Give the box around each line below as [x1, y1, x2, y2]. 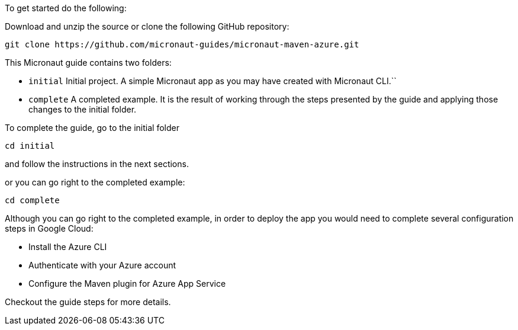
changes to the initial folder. [28, 104, 137, 114]
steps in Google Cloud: [5, 223, 94, 233]
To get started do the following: [5, 3, 127, 13]
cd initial [5, 141, 55, 150]
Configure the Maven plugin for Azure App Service [28, 278, 226, 289]
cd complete [5, 196, 60, 205]
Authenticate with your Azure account [28, 260, 176, 270]
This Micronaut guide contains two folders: [5, 57, 172, 68]
